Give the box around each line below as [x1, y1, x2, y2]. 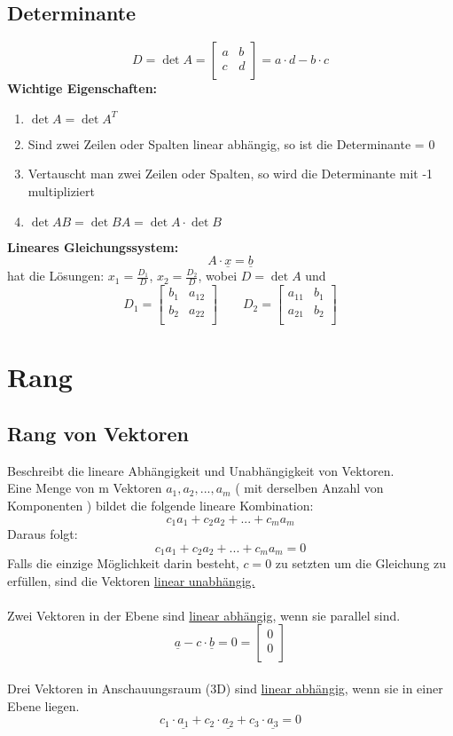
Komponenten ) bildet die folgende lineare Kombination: [7, 495, 314, 514]
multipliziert [27, 181, 95, 200]
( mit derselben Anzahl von [235, 479, 384, 497]
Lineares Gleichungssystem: [7, 237, 179, 256]
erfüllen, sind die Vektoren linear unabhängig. [7, 571, 255, 590]
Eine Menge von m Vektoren [7, 479, 162, 497]
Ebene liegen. [7, 696, 80, 715]
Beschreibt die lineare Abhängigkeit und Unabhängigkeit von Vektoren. [7, 461, 394, 479]
